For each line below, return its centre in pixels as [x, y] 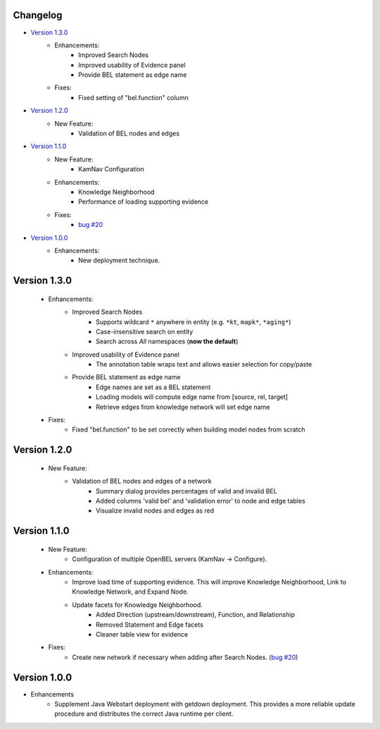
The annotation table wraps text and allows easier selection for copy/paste [204, 364]
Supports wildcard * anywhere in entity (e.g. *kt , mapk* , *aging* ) [194, 321]
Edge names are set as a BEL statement [153, 387]
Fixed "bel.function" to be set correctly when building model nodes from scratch [189, 429]
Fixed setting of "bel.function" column [134, 97]
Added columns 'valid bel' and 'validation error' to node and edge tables [201, 501]
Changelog [38, 15]
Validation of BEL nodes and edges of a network [142, 481]
